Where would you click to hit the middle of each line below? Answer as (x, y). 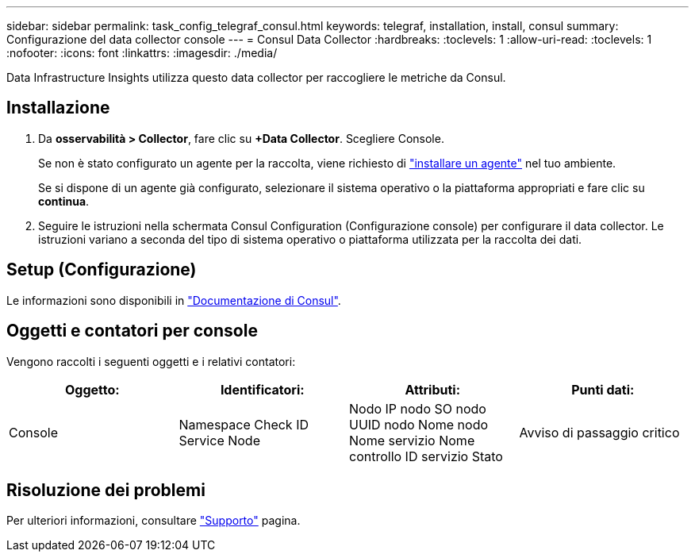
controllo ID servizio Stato (426, 456)
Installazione (58, 108)
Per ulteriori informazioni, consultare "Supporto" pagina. (154, 521)
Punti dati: (603, 389)
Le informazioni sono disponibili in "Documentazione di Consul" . (174, 300)
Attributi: (433, 389)
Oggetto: (92, 389)
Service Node (219, 440)
